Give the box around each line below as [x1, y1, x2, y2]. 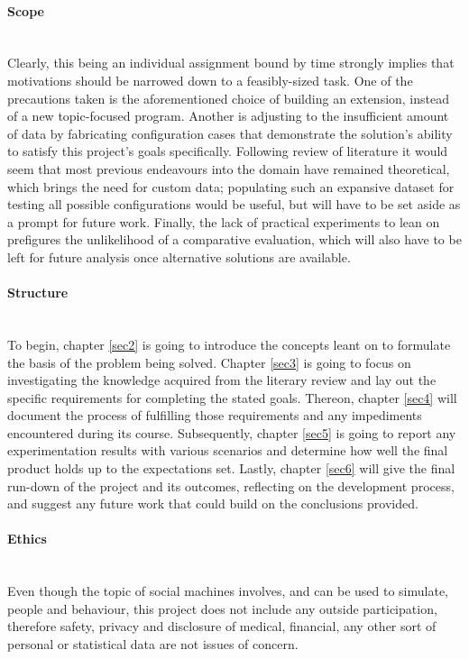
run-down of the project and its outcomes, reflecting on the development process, [7, 476, 455, 495]
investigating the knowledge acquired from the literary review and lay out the [7, 371, 437, 389]
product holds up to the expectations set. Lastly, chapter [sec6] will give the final [7, 459, 455, 478]
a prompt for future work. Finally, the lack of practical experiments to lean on [7, 212, 440, 231]
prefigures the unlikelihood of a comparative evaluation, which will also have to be [7, 230, 462, 249]
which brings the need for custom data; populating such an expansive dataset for [7, 177, 455, 196]
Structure [7, 283, 69, 302]
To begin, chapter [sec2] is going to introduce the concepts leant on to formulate [7, 334, 451, 353]
